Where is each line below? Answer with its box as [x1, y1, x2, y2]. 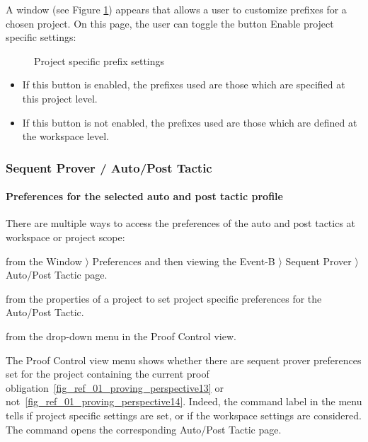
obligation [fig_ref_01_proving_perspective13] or [6, 380, 224, 395]
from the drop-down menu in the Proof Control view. [6, 328, 236, 343]
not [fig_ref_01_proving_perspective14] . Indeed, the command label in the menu [6, 394, 362, 409]
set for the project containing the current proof [6, 366, 209, 381]
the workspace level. [22, 129, 110, 144]
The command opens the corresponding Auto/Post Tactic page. [6, 421, 282, 436]
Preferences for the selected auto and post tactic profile [6, 189, 283, 204]
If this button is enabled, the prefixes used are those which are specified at [22, 77, 345, 92]
